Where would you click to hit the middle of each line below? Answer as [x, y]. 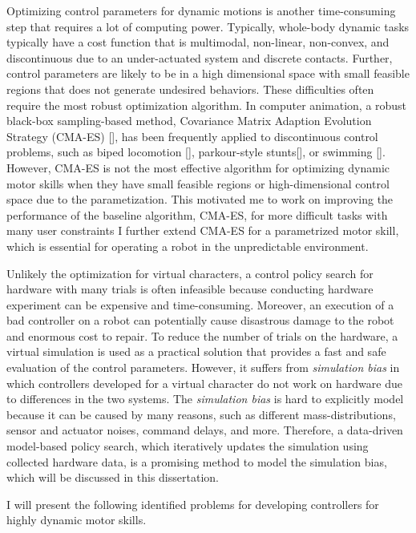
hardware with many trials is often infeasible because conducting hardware [190, 289]
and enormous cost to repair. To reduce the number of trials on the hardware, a [202, 335]
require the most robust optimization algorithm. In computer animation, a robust [207, 105]
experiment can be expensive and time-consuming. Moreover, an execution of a [200, 304]
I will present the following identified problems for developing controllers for [193, 504]
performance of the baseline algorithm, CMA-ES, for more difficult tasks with [197, 214]
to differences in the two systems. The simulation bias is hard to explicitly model [205, 399]
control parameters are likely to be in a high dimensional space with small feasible [208, 73]
